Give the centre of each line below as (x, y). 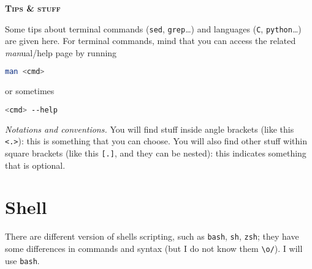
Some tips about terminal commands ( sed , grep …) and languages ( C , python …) (153, 28)
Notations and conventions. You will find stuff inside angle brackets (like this (150, 129)
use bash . (22, 260)
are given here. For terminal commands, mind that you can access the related (150, 41)
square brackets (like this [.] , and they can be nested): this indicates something (156, 153)
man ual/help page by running (61, 52)
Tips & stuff (33, 8)
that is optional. (35, 165)
